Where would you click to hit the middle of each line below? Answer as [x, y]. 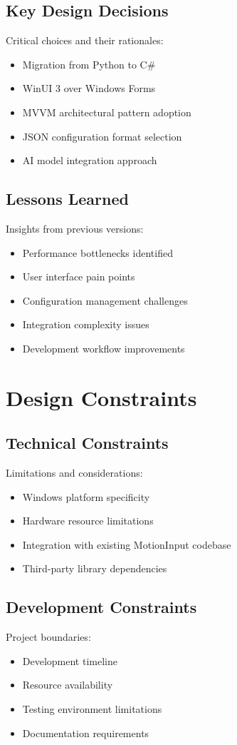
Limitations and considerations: [74, 473]
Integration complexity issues [86, 324]
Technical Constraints [87, 443]
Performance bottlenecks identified [98, 252]
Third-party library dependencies [95, 568]
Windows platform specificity [86, 496]
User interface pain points [79, 277]
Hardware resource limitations [88, 521]
